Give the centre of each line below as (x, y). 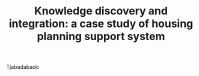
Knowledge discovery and (101, 11)
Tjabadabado (23, 67)
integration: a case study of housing (101, 24)
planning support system (101, 37)
